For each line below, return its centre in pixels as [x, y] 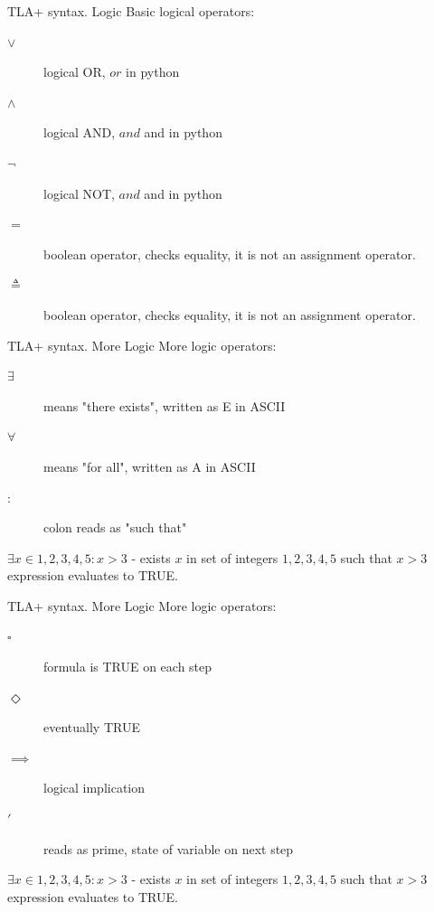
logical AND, [80, 132]
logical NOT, [79, 193]
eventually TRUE [92, 727]
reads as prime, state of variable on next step [169, 848]
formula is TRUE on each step [128, 667]
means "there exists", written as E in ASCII [165, 405]
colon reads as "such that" [115, 527]
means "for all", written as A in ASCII [150, 466]
